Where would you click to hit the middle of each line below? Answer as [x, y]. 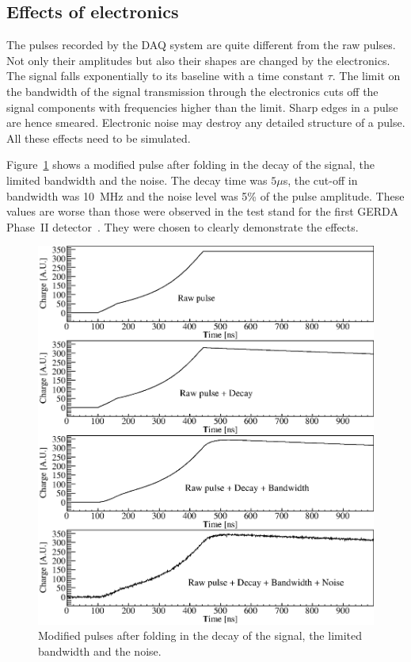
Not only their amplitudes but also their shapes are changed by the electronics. [198, 60]
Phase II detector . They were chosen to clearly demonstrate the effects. [183, 226]
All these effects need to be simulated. [99, 138]
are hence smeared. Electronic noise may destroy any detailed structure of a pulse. [206, 122]
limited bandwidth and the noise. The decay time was [137, 180]
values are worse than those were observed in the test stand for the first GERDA [202, 211]
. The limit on [366, 76]
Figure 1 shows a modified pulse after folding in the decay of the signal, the [190, 165]
